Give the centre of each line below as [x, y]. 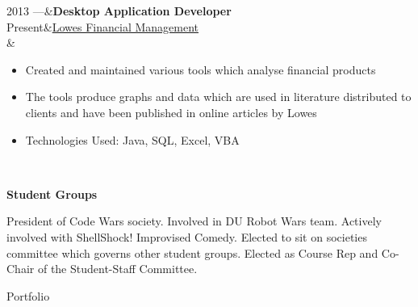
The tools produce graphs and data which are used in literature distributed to [218, 97]
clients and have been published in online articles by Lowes [171, 112]
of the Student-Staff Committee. [117, 269]
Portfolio [28, 295]
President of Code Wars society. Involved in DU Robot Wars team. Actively [194, 221]
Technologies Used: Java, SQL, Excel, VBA [132, 139]
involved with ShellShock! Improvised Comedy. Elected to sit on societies [187, 236]
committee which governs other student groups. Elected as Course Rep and [192, 252]
